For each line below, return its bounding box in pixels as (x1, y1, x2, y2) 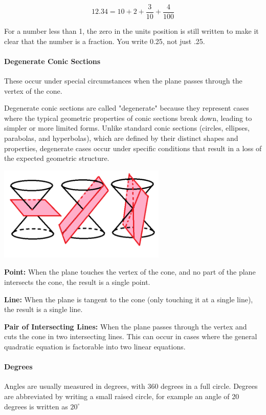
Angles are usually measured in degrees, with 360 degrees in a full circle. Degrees (4, 381, 258, 391)
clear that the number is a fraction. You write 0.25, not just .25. (4, 35, 205, 46)
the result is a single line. (4, 304, 83, 315)
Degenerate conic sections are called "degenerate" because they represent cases (4, 102, 249, 113)
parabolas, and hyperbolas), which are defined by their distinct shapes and (4, 133, 238, 143)
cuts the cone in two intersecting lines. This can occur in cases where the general (4, 331, 257, 342)
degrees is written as (4, 401, 68, 411)
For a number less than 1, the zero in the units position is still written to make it (4, 26, 259, 36)
